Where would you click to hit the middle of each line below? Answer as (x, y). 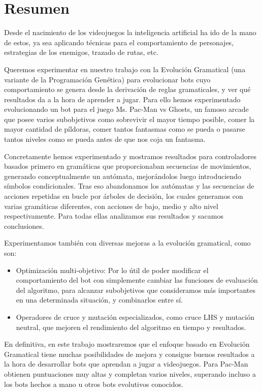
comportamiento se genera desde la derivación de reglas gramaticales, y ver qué (127, 89)
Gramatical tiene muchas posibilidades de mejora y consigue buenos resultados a (129, 354)
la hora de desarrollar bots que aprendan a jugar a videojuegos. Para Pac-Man (126, 364)
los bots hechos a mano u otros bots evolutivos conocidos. (94, 384)
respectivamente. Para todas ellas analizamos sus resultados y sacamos (114, 216)
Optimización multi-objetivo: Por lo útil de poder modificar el (112, 270)
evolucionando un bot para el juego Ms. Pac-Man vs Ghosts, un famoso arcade (126, 109)
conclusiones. (24, 225)
